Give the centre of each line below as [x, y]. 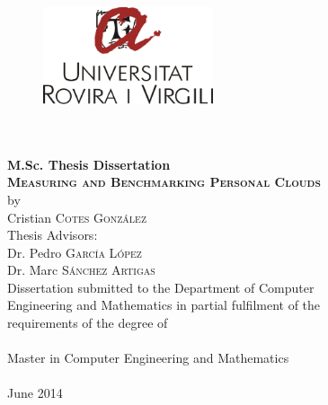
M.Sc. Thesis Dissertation [89, 164]
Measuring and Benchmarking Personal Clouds [164, 182]
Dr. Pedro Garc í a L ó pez [75, 252]
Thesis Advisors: [53, 235]
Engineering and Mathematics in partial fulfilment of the [164, 305]
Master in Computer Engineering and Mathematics [148, 358]
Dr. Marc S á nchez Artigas [81, 270]
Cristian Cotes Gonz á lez [77, 217]
